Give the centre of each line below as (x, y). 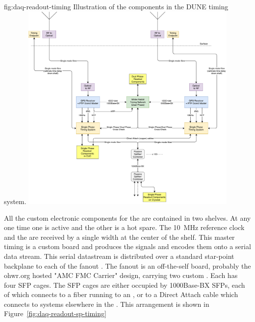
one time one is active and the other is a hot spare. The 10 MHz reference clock (124, 227)
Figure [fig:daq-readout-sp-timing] (55, 313)
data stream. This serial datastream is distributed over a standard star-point (119, 256)
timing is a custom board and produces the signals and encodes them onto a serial (127, 246)
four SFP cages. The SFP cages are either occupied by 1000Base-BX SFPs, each (125, 285)
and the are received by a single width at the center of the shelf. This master (119, 237)
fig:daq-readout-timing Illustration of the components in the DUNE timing (116, 6)
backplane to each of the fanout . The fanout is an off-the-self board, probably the (127, 265)
